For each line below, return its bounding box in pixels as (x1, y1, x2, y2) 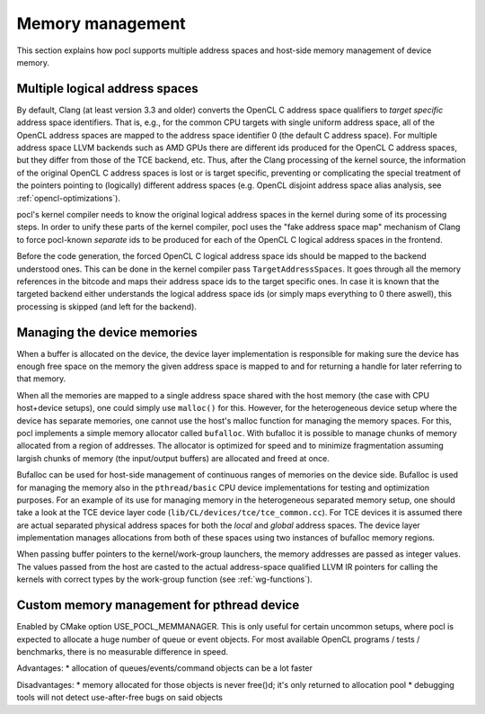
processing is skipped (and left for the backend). (16, 301, 198, 312)
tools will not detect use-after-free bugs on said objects (16, 692, 224, 703)
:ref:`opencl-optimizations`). (16, 192, 121, 203)
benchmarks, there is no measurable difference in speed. (16, 646, 229, 656)
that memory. (16, 373, 66, 384)
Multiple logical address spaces (16, 81, 199, 96)
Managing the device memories (16, 325, 198, 340)
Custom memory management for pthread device (16, 598, 300, 613)
